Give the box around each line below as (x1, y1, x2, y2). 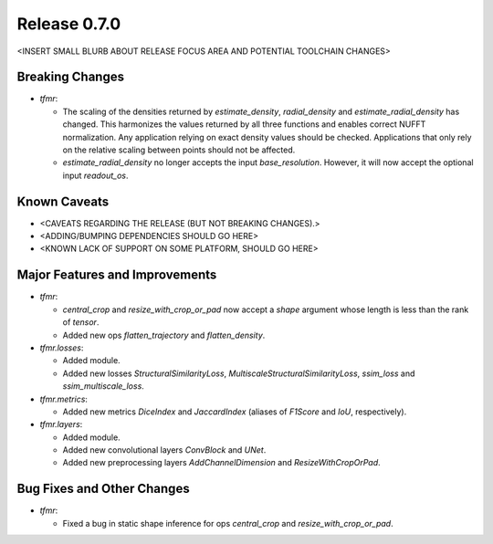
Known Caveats (16, 194, 110, 209)
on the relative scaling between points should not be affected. (62, 144, 296, 155)
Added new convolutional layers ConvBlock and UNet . (62, 445, 267, 455)
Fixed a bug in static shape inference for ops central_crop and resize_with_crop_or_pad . (62, 518, 393, 528)
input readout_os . (62, 170, 129, 181)
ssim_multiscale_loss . (62, 381, 145, 392)
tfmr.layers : (39, 419, 83, 430)
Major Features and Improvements (16, 267, 217, 283)
